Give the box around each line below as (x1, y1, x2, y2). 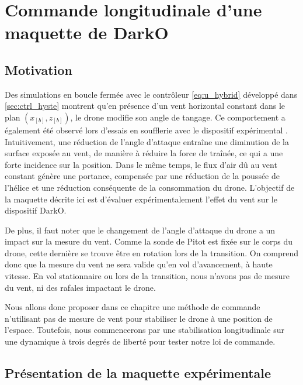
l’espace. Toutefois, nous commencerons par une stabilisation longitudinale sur (5, 324, 285, 336)
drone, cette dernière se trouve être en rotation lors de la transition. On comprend (5, 246, 299, 259)
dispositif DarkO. (5, 204, 67, 216)
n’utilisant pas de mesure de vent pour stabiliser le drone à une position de (5, 312, 273, 324)
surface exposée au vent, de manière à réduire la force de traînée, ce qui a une (5, 147, 283, 159)
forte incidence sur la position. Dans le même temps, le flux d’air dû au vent (5, 158, 277, 170)
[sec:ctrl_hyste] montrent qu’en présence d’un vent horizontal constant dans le (5, 99, 285, 112)
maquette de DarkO (5, 20, 169, 44)
